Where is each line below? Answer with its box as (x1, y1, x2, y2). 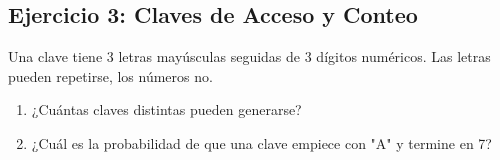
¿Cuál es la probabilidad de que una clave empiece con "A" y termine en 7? (31, 132, 492, 153)
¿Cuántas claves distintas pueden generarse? (31, 99, 302, 120)
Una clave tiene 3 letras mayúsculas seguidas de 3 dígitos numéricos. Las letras (8, 46, 491, 67)
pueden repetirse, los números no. (8, 65, 213, 86)
